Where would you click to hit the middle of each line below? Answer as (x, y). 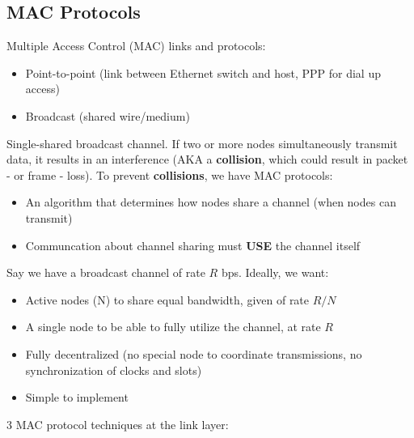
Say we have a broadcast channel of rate (106, 272)
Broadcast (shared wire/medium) (108, 115)
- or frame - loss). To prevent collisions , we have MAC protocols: (170, 174)
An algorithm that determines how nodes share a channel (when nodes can (211, 202)
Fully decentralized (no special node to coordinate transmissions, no (194, 353)
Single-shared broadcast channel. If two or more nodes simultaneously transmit (202, 143)
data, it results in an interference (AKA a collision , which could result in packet (207, 159)
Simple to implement (77, 397)
